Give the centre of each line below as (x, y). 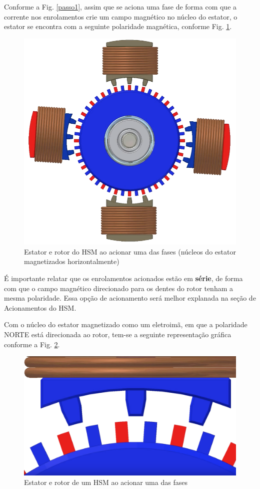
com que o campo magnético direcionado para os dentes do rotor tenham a (118, 288)
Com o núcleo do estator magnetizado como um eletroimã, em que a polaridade (126, 324)
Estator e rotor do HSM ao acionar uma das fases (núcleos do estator (130, 251)
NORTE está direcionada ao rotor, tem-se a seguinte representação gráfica (118, 334)
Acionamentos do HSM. (40, 307)
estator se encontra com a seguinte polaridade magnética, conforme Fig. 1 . (118, 26)
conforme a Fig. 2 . (32, 344)
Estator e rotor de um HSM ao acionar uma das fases (106, 482)
